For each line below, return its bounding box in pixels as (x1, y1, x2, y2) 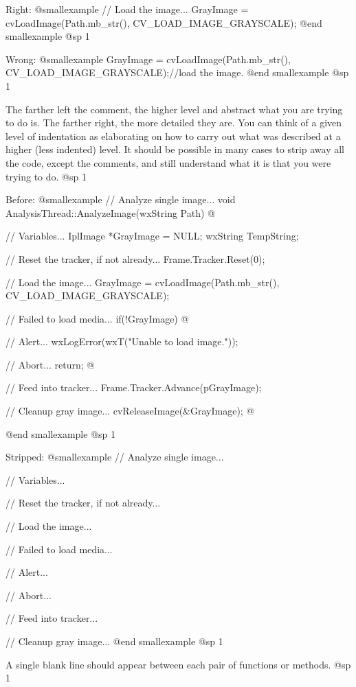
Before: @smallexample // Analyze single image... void (5, 192, 236, 207)
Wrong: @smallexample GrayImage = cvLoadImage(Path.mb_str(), (5, 51, 291, 66)
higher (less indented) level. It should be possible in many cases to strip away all (5, 142, 344, 156)
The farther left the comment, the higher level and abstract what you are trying (5, 102, 343, 116)
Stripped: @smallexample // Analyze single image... (5, 450, 224, 464)
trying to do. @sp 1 (5, 169, 87, 183)
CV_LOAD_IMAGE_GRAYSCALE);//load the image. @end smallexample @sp (5, 65, 349, 80)
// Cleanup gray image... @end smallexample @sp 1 (5, 634, 223, 648)
